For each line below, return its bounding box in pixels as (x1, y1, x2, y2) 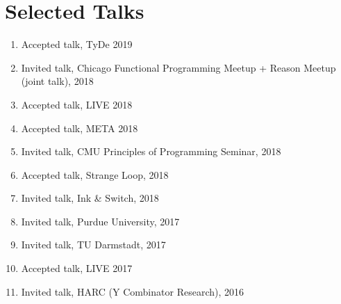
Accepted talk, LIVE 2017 (21, 261, 133, 275)
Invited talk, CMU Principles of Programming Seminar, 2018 (21, 144, 281, 159)
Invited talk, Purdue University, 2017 (21, 214, 180, 228)
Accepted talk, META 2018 (21, 120, 138, 135)
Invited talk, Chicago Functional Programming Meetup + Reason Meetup (21, 60, 336, 74)
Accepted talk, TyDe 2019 (21, 37, 133, 51)
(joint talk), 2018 (21, 74, 94, 88)
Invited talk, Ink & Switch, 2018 (21, 191, 159, 205)
